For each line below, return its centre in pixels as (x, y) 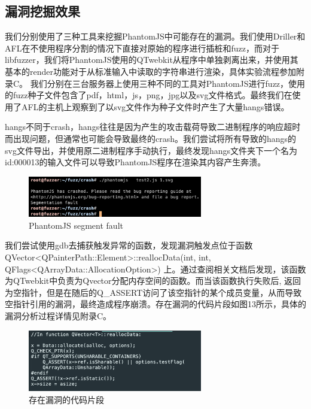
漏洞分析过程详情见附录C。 (58, 315)
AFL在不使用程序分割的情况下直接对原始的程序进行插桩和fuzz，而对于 (142, 48)
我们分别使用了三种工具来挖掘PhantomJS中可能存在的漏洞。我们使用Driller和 (155, 36)
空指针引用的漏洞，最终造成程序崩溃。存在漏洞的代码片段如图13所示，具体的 (155, 304)
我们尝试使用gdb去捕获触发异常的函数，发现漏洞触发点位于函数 (129, 245)
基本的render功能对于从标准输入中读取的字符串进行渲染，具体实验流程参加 (150, 71)
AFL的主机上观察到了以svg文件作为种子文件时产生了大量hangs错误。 (155, 106)
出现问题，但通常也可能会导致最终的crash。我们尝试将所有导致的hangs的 (155, 138)
